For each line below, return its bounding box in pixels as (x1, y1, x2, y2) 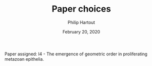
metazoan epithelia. (4, 56, 44, 62)
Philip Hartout (67, 19, 95, 25)
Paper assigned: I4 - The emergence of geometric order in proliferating (4, 51, 148, 57)
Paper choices (52, 3, 111, 15)
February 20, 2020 (62, 29, 100, 34)
